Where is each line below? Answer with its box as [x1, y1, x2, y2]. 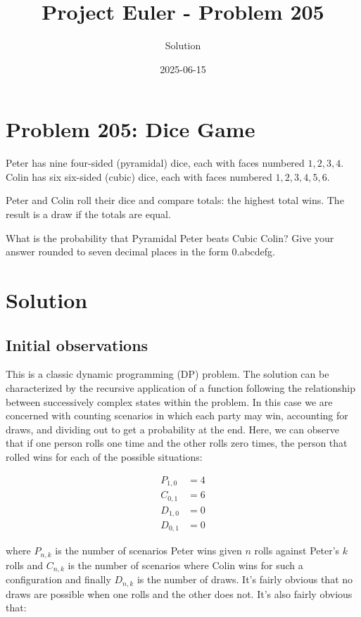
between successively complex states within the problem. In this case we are [6, 394, 333, 409]
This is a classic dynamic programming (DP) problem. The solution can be [6, 367, 329, 381]
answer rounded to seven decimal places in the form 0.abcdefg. [6, 244, 275, 259]
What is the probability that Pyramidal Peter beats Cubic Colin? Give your [6, 230, 334, 245]
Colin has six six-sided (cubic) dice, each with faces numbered [6, 169, 272, 184]
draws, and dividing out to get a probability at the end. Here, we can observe [6, 421, 339, 436]
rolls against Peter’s [254, 543, 340, 558]
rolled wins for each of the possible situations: [6, 449, 203, 464]
